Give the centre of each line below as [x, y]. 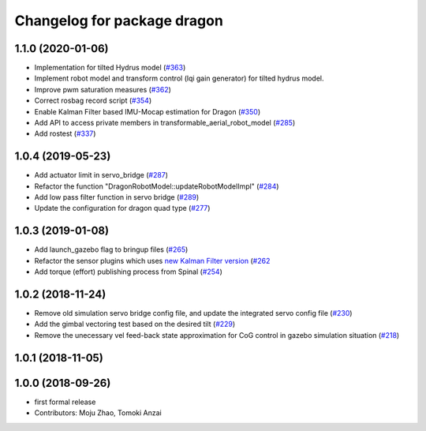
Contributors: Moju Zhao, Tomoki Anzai [98, 413]
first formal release [65, 402]
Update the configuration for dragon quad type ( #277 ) [122, 208]
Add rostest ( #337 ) [65, 133]
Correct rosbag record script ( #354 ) [93, 101]
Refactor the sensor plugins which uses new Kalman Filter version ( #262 [152, 260]
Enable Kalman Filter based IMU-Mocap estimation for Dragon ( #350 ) [148, 111]
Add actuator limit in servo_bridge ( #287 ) [101, 175]
